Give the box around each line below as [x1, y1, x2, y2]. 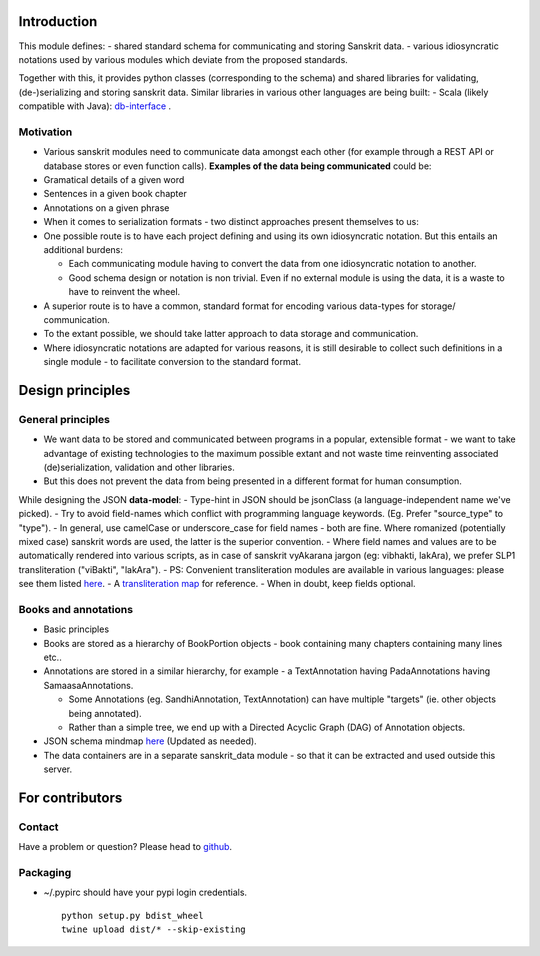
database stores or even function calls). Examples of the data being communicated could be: [43, 160, 432, 172]
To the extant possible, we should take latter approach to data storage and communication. [43, 328, 419, 340]
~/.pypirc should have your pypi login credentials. [43, 886, 248, 899]
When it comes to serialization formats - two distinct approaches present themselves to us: [43, 216, 419, 228]
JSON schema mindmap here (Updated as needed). [43, 735, 257, 747]
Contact [18, 820, 59, 834]
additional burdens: [43, 243, 124, 255]
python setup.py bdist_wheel [61, 910, 204, 921]
